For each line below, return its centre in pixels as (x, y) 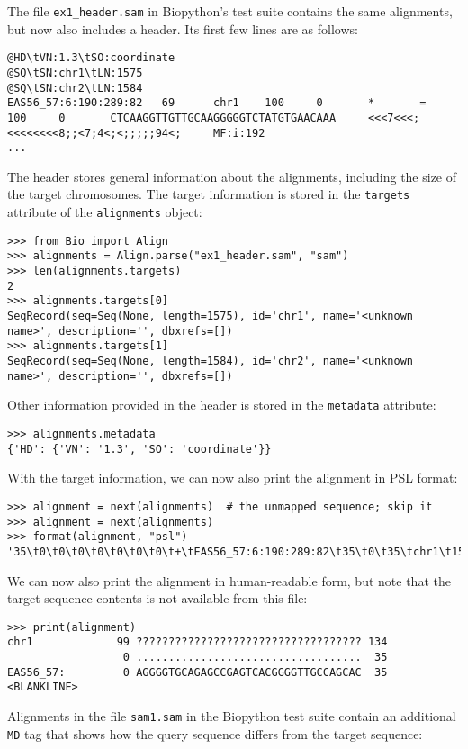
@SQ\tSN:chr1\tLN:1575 (75, 72)
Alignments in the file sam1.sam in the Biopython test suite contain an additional (232, 715)
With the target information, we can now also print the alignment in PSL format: (233, 478)
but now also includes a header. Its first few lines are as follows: (183, 28)
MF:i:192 (239, 133)
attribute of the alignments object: (105, 212)
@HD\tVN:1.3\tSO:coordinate (91, 58)
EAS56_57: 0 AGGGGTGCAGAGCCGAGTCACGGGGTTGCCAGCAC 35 (198, 672)
